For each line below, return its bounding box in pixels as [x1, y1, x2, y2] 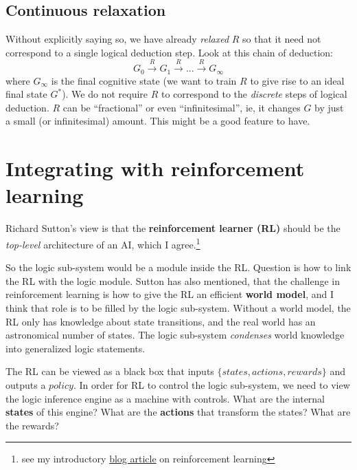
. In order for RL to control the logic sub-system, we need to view [73, 377, 350, 392]
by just [314, 100, 344, 114]
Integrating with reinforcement [5, 154, 305, 182]
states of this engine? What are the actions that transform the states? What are [5, 405, 351, 419]
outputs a [5, 377, 46, 392]
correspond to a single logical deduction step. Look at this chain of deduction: [5, 45, 333, 59]
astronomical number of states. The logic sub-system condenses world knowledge [5, 328, 345, 342]
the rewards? [5, 418, 59, 432]
